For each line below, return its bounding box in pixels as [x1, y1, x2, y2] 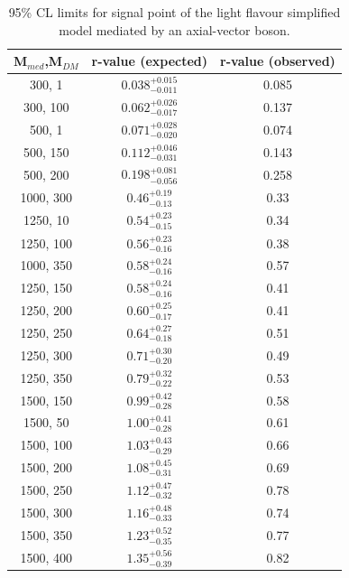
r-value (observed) [220, 51, 335, 70]
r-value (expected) [91, 51, 208, 70]
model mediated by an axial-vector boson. [59, 20, 290, 39]
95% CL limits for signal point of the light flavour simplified [8, 3, 341, 21]
